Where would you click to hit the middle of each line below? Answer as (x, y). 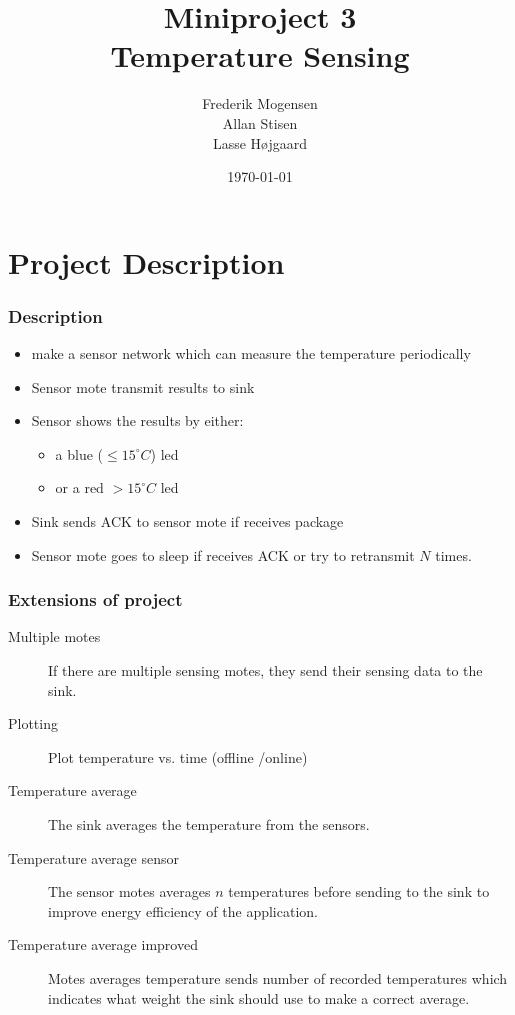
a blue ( (79, 453)
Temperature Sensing (260, 55)
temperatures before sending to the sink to (359, 891)
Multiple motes (54, 636)
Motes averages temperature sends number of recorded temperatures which (278, 978)
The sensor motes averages (129, 891)
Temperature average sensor (94, 857)
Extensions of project (95, 599)
